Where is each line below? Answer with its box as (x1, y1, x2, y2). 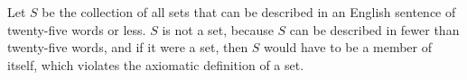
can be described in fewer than (289, 20, 460, 39)
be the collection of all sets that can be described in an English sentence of (42, 3, 456, 21)
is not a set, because (162, 20, 274, 39)
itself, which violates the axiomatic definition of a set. (7, 55, 304, 74)
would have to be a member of (264, 38, 433, 57)
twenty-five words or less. (7, 20, 146, 39)
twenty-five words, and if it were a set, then (7, 38, 248, 57)
